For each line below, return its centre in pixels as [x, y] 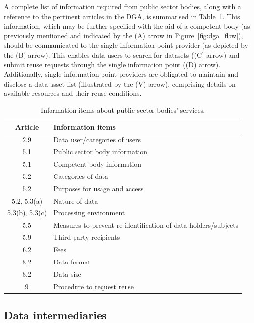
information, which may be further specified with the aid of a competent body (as [127, 26]
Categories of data [81, 176]
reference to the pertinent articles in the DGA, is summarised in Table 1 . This [122, 16]
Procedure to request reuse [94, 286]
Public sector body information [101, 152]
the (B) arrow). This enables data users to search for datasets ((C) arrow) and [122, 54]
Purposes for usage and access [99, 188]
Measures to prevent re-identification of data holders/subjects [146, 225]
